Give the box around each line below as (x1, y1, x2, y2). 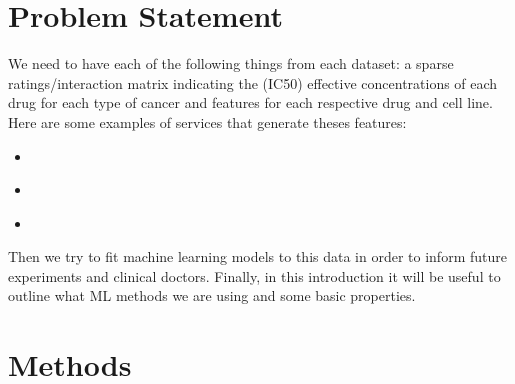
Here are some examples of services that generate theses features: (8, 111, 407, 132)
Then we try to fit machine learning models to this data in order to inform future (8, 246, 507, 267)
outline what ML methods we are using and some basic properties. (8, 285, 416, 306)
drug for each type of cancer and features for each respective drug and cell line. (8, 92, 493, 113)
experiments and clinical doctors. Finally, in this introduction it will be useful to (8, 265, 501, 286)
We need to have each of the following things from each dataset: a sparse (8, 53, 454, 74)
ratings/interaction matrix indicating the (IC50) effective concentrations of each (8, 72, 498, 93)
